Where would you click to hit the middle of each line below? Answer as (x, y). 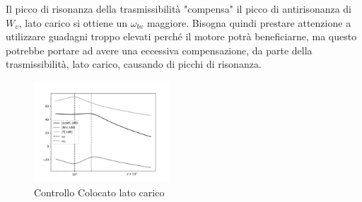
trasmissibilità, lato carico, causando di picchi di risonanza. (134, 64)
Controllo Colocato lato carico (99, 192)
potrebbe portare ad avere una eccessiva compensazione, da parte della (159, 50)
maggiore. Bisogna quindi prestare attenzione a (249, 22)
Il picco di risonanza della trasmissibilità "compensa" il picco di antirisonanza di (179, 8)
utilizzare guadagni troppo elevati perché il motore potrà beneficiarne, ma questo (181, 36)
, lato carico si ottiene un (73, 22)
